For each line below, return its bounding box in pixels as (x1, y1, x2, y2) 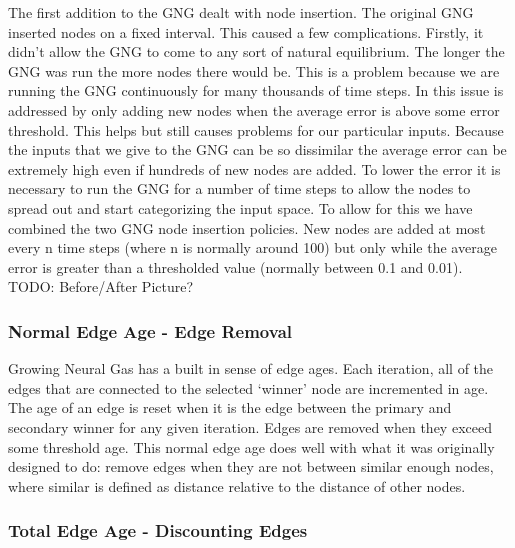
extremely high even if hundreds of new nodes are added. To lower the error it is (8, 158, 501, 179)
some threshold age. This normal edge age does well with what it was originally (8, 436, 495, 457)
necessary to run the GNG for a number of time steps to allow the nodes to (8, 178, 471, 199)
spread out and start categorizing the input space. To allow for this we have (8, 197, 473, 218)
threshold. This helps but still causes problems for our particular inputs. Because (8, 119, 504, 140)
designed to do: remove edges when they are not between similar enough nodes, (8, 456, 494, 477)
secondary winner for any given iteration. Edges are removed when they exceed (8, 416, 492, 437)
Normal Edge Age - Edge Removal (8, 318, 292, 343)
